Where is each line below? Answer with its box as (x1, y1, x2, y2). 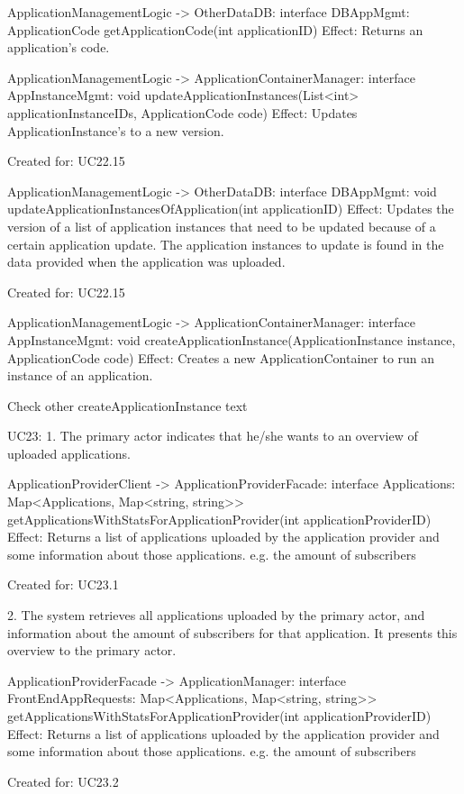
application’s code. (7, 38, 110, 57)
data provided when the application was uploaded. (7, 252, 286, 271)
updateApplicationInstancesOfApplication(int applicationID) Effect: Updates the (7, 199, 454, 218)
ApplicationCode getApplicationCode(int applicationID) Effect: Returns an (7, 20, 423, 39)
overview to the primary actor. (7, 641, 177, 660)
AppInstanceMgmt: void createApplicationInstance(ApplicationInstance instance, (7, 330, 456, 349)
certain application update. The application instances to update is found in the (7, 234, 444, 253)
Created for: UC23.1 (7, 575, 119, 594)
